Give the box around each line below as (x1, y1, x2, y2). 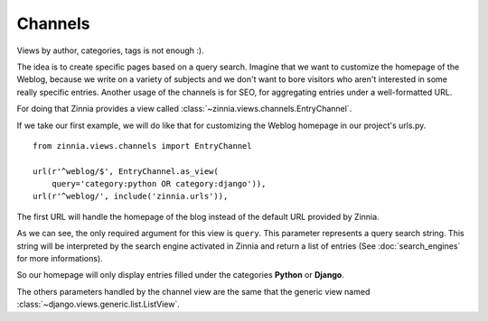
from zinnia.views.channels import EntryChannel (33, 141, 252, 151)
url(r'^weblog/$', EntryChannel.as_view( (33, 166, 219, 176)
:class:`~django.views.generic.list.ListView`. (16, 298, 180, 310)
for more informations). (16, 253, 103, 264)
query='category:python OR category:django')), (51, 179, 267, 189)
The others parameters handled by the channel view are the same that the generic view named (16, 286, 371, 297)
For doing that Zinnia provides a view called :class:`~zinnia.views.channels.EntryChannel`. (16, 104, 352, 115)
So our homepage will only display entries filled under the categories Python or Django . (16, 270, 345, 280)
